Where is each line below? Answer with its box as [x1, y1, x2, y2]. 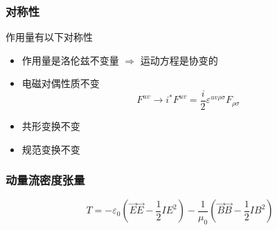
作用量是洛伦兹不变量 [21, 52, 119, 67]
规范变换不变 [21, 142, 80, 156]
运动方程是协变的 [140, 52, 218, 67]
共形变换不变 [21, 119, 80, 133]
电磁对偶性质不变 [21, 76, 100, 90]
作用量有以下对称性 [6, 30, 93, 44]
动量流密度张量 [6, 171, 85, 189]
